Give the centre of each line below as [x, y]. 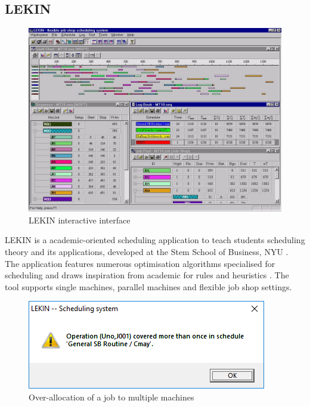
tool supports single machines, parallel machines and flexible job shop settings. [148, 286]
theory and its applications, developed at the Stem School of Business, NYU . [147, 252]
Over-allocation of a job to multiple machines [111, 397]
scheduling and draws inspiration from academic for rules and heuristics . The [147, 275]
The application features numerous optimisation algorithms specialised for [140, 263]
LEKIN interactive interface [80, 220]
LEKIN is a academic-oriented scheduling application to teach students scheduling [155, 240]
